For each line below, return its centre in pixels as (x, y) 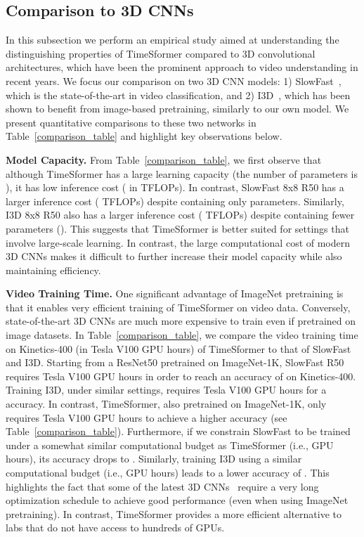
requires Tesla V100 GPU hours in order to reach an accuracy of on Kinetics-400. (181, 376)
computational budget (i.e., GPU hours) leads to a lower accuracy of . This (168, 473)
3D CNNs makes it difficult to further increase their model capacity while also (174, 256)
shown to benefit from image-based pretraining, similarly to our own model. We (177, 109)
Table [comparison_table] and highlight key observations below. (144, 136)
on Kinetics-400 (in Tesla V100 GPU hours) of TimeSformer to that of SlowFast (178, 348)
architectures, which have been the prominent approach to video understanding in (182, 67)
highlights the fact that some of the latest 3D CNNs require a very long (162, 486)
